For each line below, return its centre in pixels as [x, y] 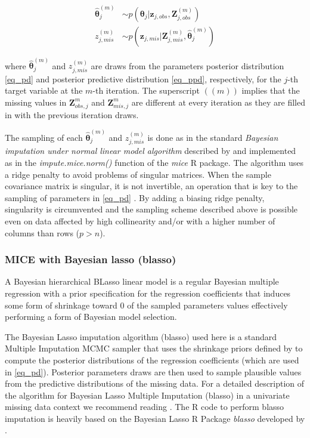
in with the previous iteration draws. [72, 114]
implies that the [271, 90]
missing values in [36, 102]
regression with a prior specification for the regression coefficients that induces [148, 293]
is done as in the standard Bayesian [213, 137]
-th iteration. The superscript [146, 90]
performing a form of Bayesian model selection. [91, 317]
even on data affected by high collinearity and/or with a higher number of [140, 220]
